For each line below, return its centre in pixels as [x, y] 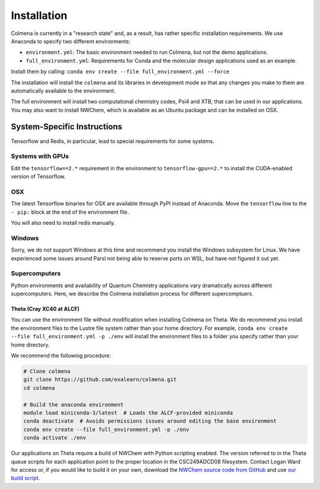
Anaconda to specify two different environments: [71, 41]
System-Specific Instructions [67, 127]
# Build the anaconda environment [73, 404]
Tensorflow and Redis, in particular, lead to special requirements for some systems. [113, 141]
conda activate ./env [55, 438]
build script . [25, 478]
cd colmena [39, 388]
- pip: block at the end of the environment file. [70, 212]
